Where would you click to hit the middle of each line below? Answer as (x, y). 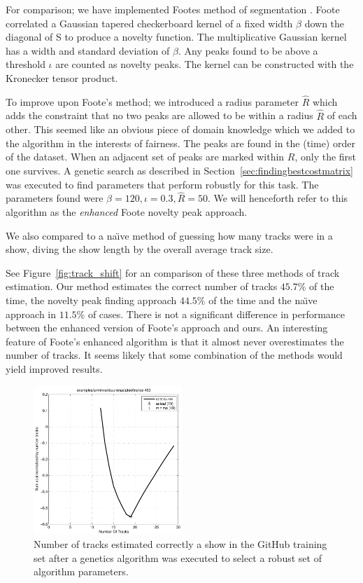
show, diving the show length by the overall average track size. (140, 249)
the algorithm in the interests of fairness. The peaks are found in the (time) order (180, 143)
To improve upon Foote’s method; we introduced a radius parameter (152, 101)
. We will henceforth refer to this (278, 198)
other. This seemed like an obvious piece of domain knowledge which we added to (180, 129)
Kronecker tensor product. (62, 77)
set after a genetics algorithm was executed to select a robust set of (178, 557)
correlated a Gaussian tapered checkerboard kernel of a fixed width (149, 23)
